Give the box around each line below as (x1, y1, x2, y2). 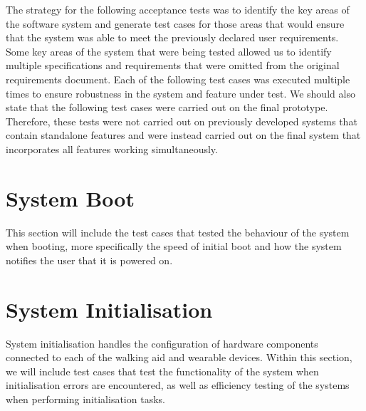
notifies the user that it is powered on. (6, 252, 173, 267)
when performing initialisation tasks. (6, 391, 165, 406)
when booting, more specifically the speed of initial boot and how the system (6, 239, 342, 254)
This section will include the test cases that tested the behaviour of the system (6, 224, 350, 239)
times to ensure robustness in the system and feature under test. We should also (6, 85, 355, 100)
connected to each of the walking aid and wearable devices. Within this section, (6, 350, 352, 365)
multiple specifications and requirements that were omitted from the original (6, 58, 340, 73)
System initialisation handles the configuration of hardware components (6, 335, 318, 350)
